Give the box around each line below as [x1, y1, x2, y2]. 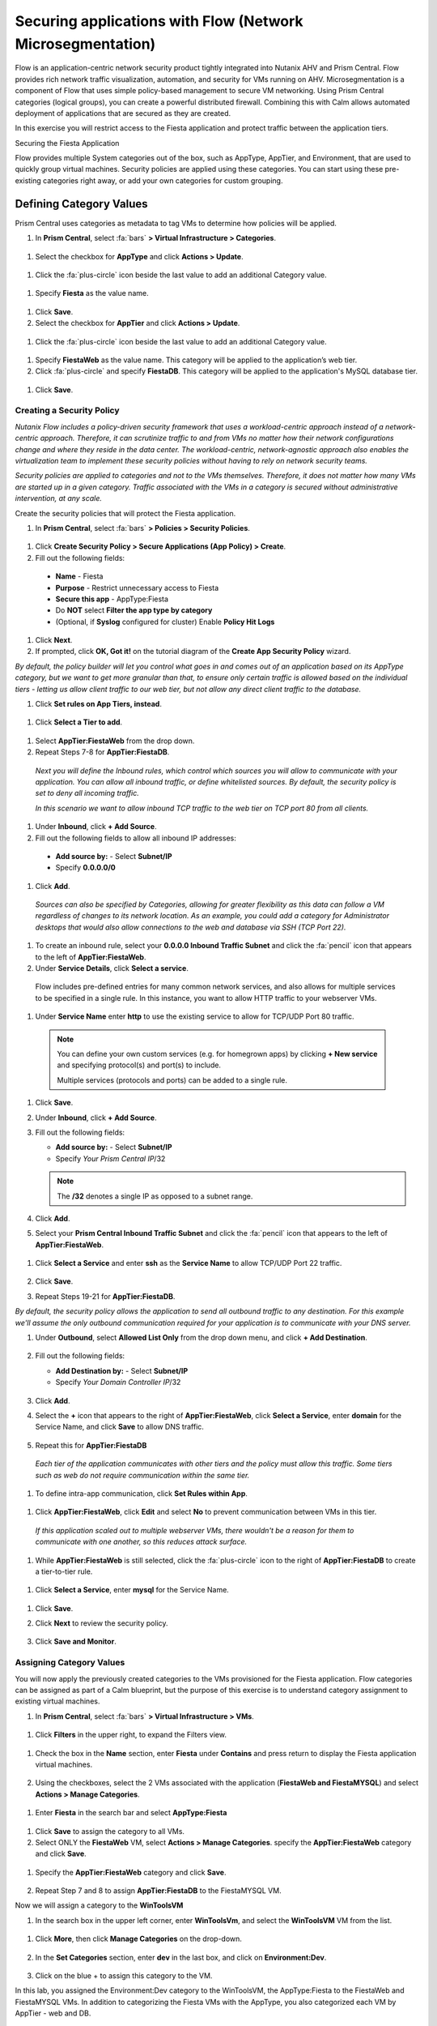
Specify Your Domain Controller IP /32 [55, 1378, 181, 1387]
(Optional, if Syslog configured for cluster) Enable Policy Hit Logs [55, 617, 275, 626]
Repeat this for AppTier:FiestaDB [35, 1440, 147, 1450]
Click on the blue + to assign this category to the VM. [35, 1971, 213, 1981]
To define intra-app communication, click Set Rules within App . [35, 1488, 248, 1498]
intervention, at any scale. [15, 494, 103, 503]
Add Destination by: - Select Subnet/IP [55, 1366, 189, 1375]
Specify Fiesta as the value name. [35, 289, 149, 298]
